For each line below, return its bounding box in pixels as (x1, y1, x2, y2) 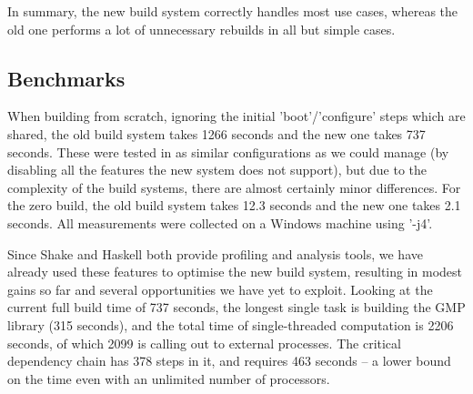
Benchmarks (7, 64, 126, 92)
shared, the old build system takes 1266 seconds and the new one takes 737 (7, 124, 426, 143)
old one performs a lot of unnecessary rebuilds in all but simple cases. (7, 19, 396, 38)
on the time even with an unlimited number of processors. (7, 369, 330, 388)
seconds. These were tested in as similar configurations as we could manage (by (7, 142, 449, 161)
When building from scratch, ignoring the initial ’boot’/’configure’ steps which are (7, 106, 466, 126)
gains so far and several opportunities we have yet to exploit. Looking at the (7, 279, 433, 298)
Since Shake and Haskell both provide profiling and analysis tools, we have (7, 244, 423, 263)
